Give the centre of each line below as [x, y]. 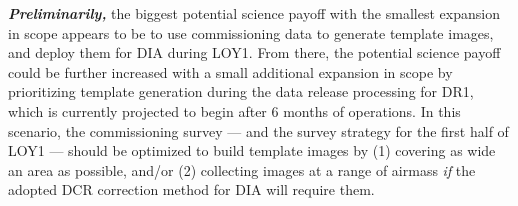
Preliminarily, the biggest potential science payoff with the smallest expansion [254, 13]
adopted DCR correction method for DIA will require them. [191, 189]
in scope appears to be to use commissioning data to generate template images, [251, 32]
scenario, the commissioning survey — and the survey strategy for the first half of [258, 130]
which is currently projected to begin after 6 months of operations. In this [234, 110]
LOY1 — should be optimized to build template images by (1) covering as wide [252, 150]
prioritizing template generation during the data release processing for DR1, [241, 91]
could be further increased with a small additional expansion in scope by [230, 71]
